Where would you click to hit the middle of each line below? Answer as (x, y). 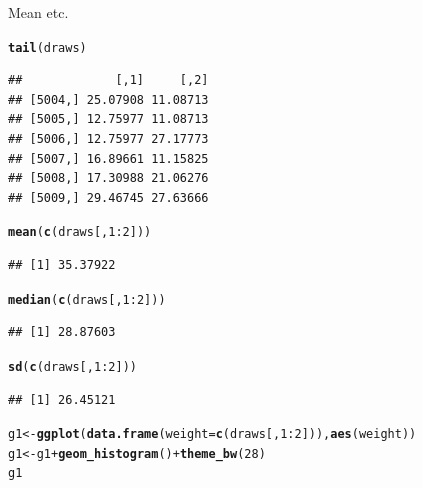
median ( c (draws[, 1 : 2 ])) (87, 299)
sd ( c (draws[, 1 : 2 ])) (72, 366)
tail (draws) (47, 47)
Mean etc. (38, 12)
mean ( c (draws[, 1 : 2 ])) (80, 232)
